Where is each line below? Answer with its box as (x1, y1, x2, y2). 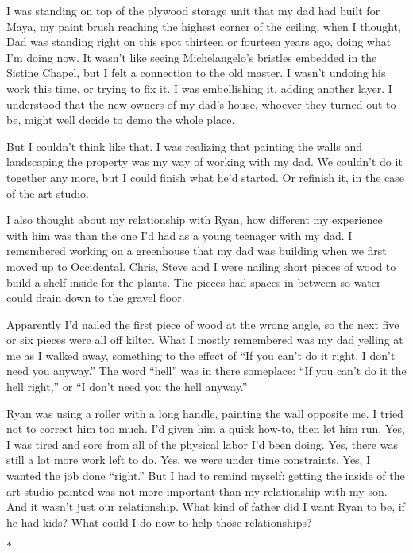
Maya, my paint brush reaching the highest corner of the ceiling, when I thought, (6, 17, 401, 34)
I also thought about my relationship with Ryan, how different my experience (6, 211, 383, 228)
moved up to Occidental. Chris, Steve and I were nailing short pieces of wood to (6, 257, 396, 274)
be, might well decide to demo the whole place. (6, 111, 235, 128)
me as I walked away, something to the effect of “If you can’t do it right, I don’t (6, 346, 396, 363)
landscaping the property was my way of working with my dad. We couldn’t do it (6, 153, 403, 170)
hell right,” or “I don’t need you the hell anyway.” (6, 378, 248, 395)
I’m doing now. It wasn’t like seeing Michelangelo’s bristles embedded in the (6, 48, 377, 65)
